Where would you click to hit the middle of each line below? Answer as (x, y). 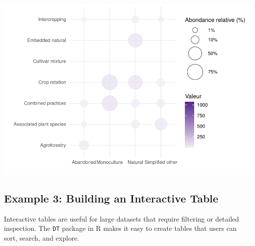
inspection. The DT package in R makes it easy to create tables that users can (120, 228)
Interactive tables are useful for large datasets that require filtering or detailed (122, 218)
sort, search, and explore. (42, 237)
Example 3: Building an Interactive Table (111, 198)
